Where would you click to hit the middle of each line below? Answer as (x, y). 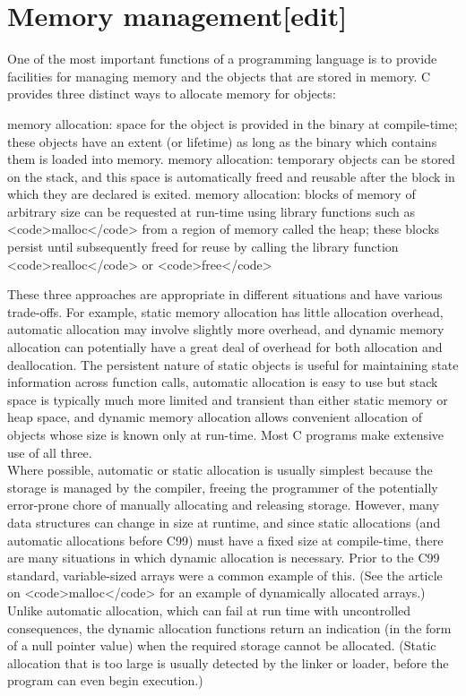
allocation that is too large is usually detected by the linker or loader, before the (228, 662)
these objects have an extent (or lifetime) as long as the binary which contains (222, 141)
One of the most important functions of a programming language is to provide (222, 59)
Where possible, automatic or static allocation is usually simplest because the (220, 470)
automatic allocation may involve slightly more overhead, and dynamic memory (226, 329)
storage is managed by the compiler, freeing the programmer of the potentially (223, 487)
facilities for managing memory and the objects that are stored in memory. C (219, 76)
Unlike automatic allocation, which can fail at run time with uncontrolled (209, 610)
